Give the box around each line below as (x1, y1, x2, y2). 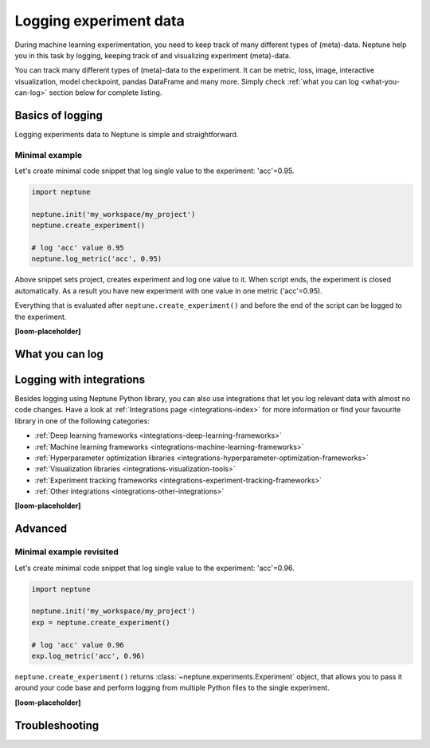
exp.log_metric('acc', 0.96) (31, 651, 146, 660)
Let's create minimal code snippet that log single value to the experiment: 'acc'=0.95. (14, 166, 295, 175)
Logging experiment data (14, 12, 185, 30)
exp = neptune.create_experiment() (31, 618, 170, 627)
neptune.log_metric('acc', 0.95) (31, 254, 162, 263)
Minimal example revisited (14, 546, 119, 557)
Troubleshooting (14, 718, 100, 732)
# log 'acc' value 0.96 (31, 640, 125, 649)
